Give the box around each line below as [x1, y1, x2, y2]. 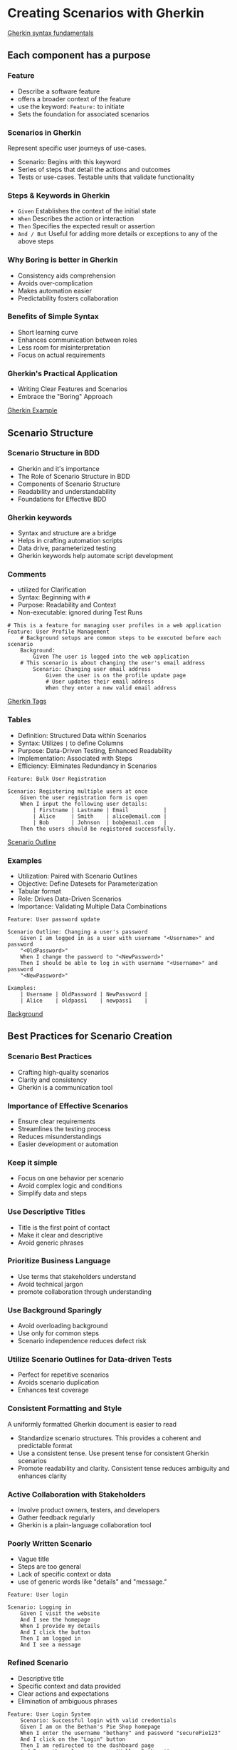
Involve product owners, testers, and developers [17, 1506, 160, 1514]
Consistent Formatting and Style [7, 1404, 122, 1414]
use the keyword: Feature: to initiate [17, 102, 125, 111]
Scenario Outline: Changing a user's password [7, 928, 148, 936]
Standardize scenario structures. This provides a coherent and [17, 1433, 201, 1442]
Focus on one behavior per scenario [17, 1174, 125, 1183]
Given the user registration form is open [20, 794, 148, 801]
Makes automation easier [17, 286, 93, 295]
